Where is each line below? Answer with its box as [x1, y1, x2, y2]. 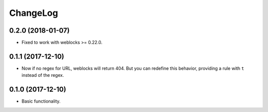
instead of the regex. [21, 72, 64, 78]
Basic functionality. [21, 98, 61, 104]
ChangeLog [9, 7, 58, 18]
